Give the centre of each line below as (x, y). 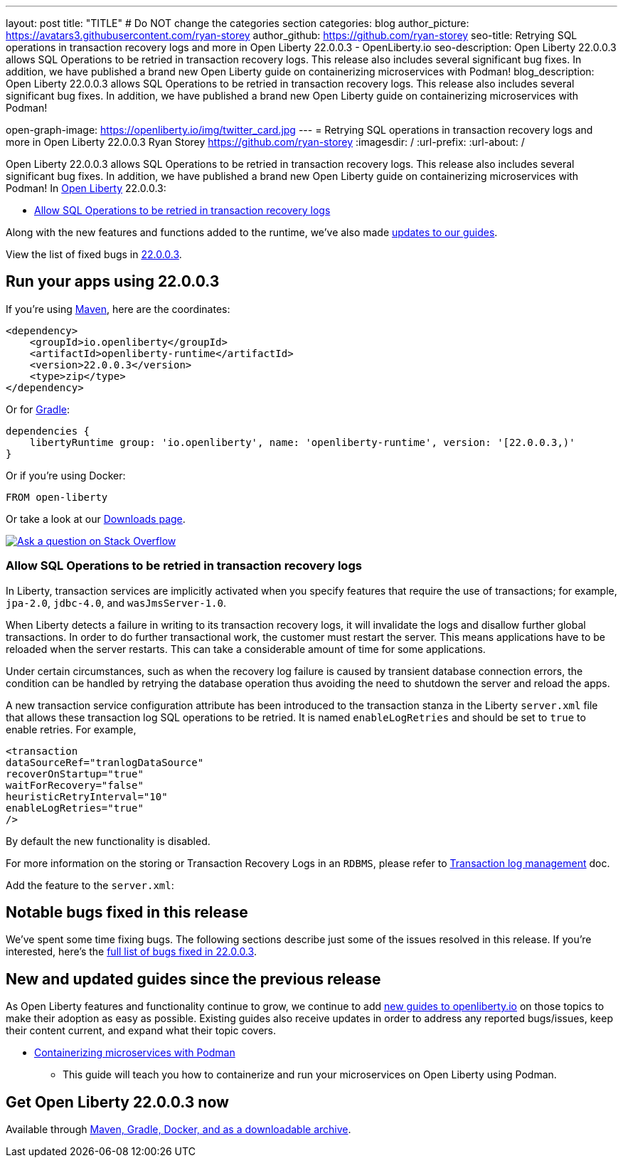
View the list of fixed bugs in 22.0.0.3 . (94, 254)
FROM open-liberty (57, 497)
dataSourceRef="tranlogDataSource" (105, 762)
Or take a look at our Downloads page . (96, 519)
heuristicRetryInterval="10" (87, 796)
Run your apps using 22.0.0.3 (113, 282)
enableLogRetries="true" (75, 808)
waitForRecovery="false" (75, 785)
